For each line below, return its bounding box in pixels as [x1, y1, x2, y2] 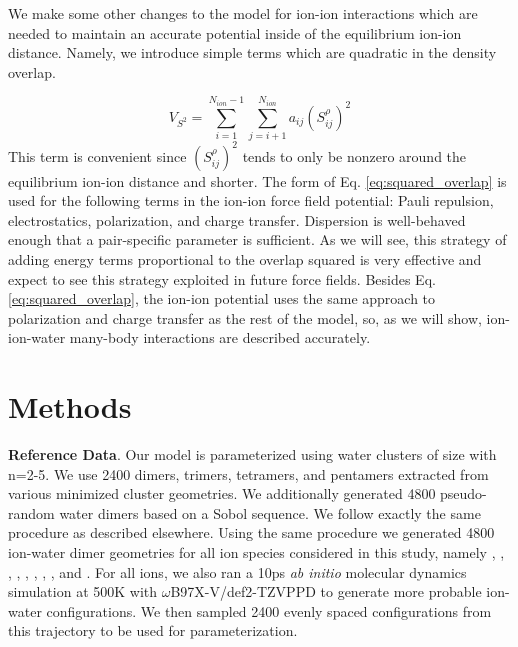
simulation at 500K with [8, 581, 158, 602]
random [8, 502, 55, 523]
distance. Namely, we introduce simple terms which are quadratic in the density [8, 42, 497, 63]
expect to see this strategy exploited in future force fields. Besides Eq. [8, 268, 436, 289]
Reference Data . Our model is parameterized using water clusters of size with [8, 444, 497, 465]
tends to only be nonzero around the [242, 145, 467, 166]
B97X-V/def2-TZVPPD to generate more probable [170, 581, 482, 602]
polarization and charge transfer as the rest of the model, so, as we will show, [8, 307, 482, 328]
